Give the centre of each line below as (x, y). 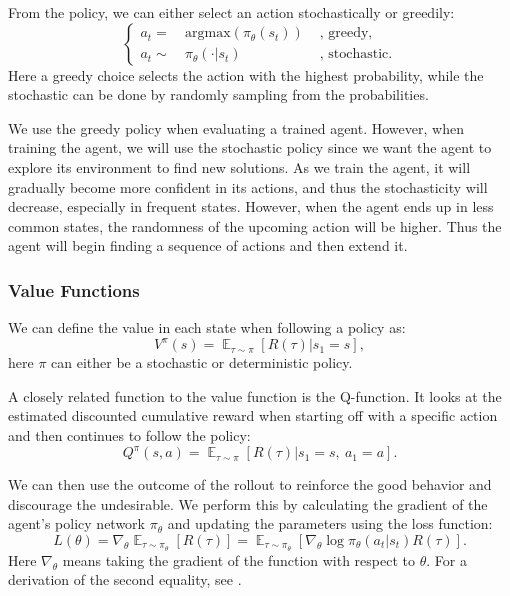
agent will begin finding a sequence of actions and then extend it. (208, 245)
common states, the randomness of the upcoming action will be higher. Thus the (255, 225)
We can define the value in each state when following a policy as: (207, 327)
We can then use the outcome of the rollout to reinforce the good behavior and (250, 484)
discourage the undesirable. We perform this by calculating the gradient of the (248, 503)
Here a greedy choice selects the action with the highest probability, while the (246, 74)
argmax (208, 33)
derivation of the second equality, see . (125, 579)
